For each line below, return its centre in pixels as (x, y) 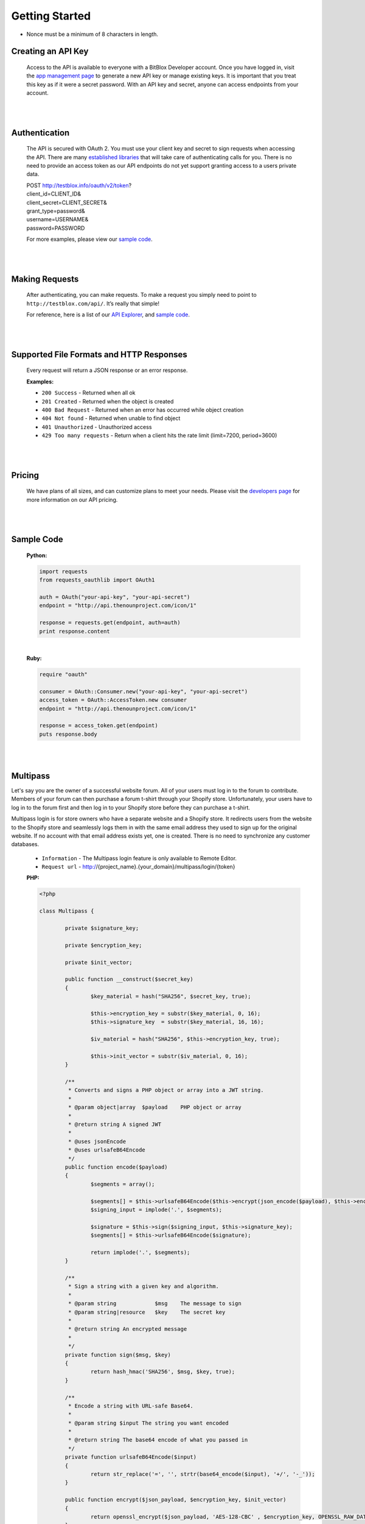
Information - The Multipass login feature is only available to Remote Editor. (139, 858)
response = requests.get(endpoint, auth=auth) (110, 623)
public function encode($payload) (116, 1167)
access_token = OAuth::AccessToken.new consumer (113, 700)
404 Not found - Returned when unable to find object (111, 418)
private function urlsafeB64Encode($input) (131, 1457)
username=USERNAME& (57, 219)
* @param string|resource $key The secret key (147, 1312)
